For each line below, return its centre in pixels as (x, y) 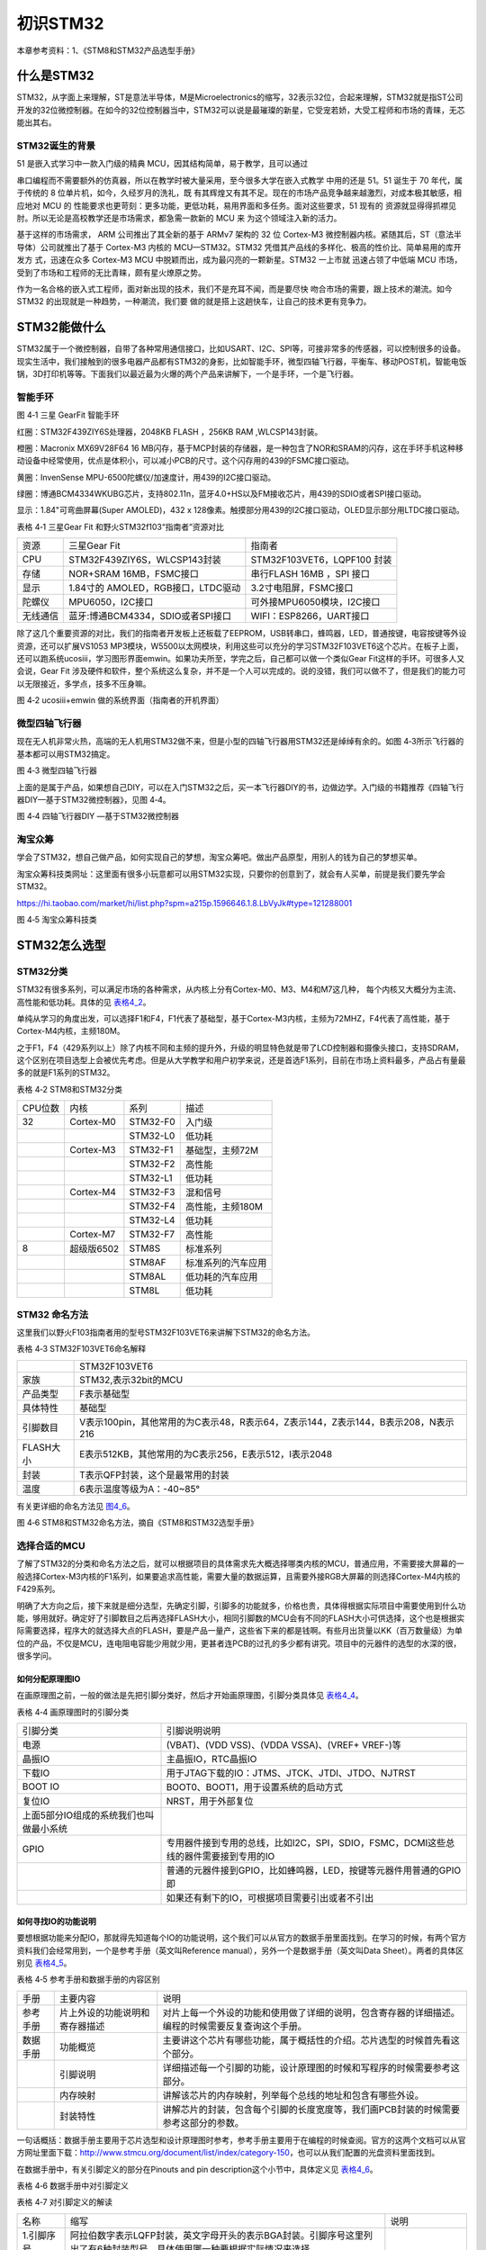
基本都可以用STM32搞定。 (66, 754)
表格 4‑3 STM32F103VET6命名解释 (81, 1349)
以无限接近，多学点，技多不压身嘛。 (84, 683)
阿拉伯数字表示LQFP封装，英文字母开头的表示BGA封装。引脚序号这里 (217, 2235)
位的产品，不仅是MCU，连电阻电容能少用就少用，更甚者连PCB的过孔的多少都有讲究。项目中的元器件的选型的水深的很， (239, 1643)
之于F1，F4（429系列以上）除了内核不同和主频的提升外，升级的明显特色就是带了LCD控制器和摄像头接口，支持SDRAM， (240, 1048)
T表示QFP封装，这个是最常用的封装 (154, 1474)
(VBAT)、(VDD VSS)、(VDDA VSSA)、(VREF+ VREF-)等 (284, 1745)
